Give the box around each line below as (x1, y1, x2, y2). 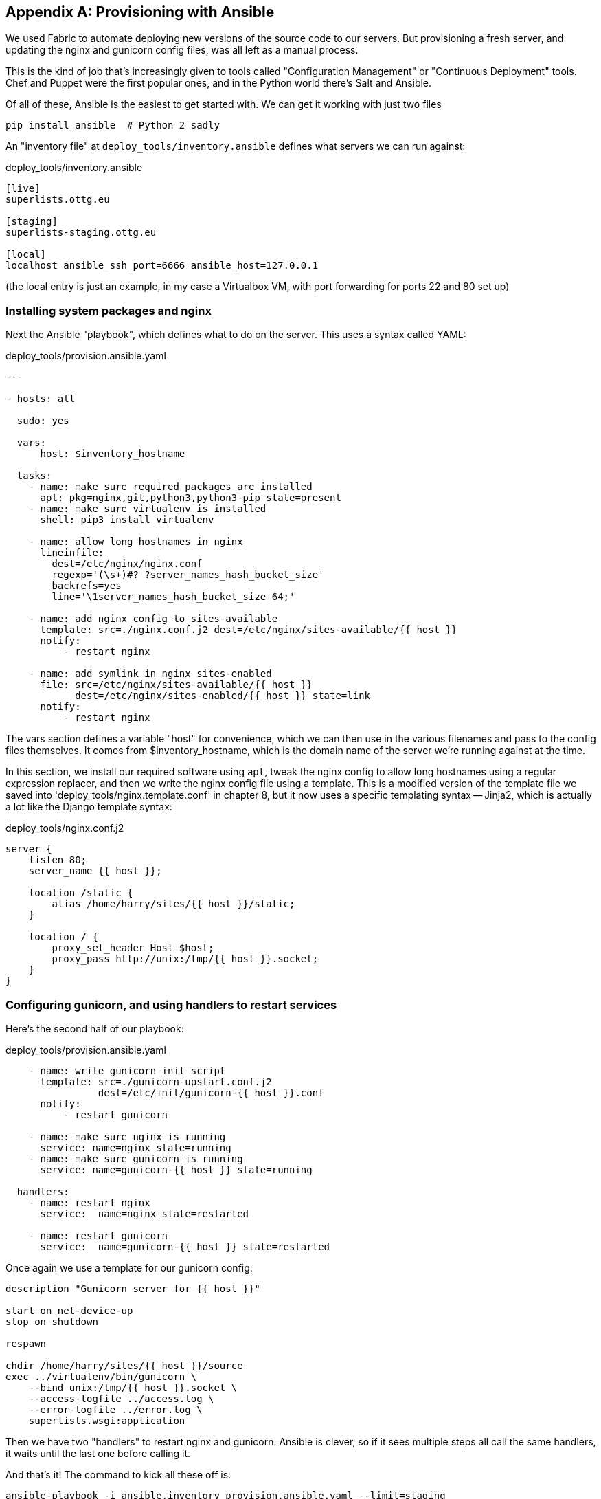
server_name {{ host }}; (28, 865, 162, 877)
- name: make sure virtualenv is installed (28, 503, 267, 515)
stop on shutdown (5, 1315, 98, 1327)
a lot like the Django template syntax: (5, 801, 172, 813)
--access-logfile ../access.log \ (28, 1392, 214, 1404)
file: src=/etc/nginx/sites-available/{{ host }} (40, 679, 313, 691)
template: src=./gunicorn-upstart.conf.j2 (40, 1076, 272, 1087)
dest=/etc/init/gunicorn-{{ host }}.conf (98, 1087, 324, 1098)
